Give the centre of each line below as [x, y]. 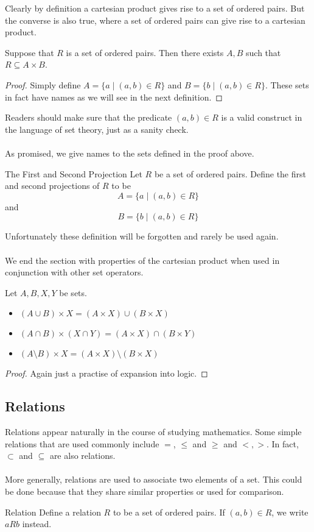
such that [263, 52]
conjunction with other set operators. [74, 272]
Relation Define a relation [53, 512]
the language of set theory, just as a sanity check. [97, 129]
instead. [37, 524]
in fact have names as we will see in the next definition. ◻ [114, 97]
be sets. [73, 292]
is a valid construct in [262, 117]
